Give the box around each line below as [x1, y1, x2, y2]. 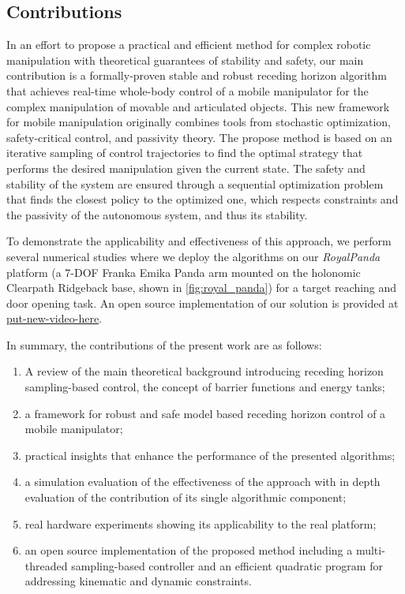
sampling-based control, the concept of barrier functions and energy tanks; [24, 379, 385, 395]
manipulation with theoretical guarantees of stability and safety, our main [6, 51, 364, 68]
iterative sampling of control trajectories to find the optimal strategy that [6, 144, 363, 161]
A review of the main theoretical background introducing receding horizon [24, 363, 384, 379]
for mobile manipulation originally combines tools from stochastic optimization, [6, 114, 391, 130]
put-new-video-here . [6, 310, 103, 327]
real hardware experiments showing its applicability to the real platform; [24, 515, 377, 532]
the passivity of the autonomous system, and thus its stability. [6, 206, 308, 222]
